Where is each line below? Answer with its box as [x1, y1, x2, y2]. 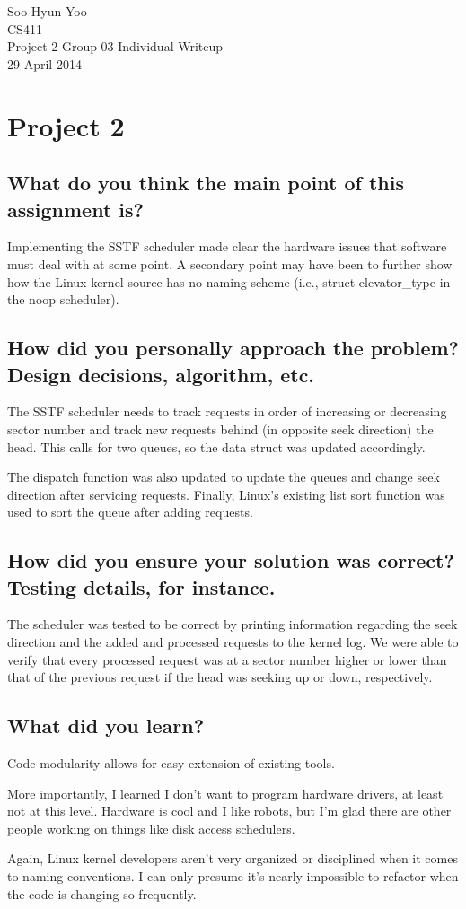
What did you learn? [7, 712, 205, 739]
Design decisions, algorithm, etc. [7, 360, 315, 388]
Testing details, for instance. [7, 572, 276, 600]
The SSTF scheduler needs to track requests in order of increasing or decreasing [7, 402, 447, 421]
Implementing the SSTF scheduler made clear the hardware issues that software [7, 237, 447, 256]
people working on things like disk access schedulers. [7, 818, 295, 837]
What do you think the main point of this [7, 169, 404, 197]
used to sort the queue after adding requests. [7, 503, 253, 521]
